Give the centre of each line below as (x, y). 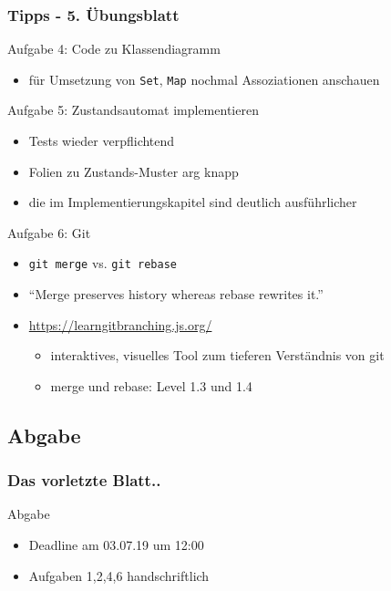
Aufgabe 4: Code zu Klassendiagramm (114, 49)
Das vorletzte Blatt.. (84, 480)
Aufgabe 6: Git (49, 232)
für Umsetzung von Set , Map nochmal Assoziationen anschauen (204, 79)
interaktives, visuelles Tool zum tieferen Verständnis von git (217, 355)
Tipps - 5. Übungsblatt (93, 14)
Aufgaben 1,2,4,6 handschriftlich (119, 575)
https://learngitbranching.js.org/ (120, 324)
